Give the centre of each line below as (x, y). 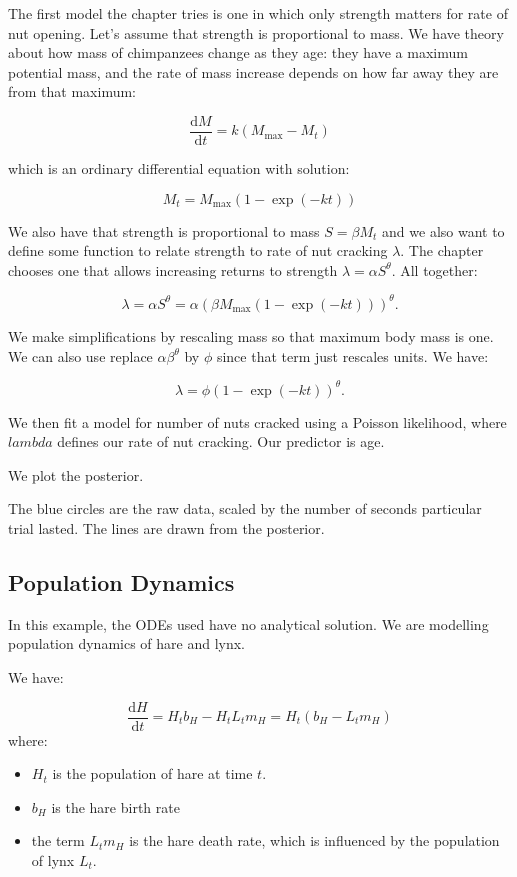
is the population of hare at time (152, 773)
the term (58, 840)
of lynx (53, 859)
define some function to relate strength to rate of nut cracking (198, 250)
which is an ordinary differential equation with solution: (179, 168)
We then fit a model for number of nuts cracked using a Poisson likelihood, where (257, 421)
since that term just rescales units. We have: (352, 355)
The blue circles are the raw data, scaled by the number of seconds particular (245, 508)
